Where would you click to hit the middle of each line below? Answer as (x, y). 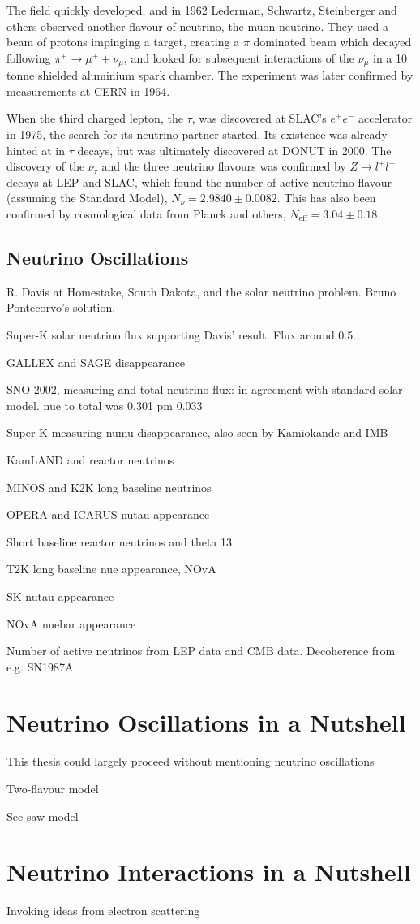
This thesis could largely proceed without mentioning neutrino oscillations (191, 761)
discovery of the (46, 166)
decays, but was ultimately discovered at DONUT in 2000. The (234, 150)
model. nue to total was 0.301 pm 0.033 (105, 405)
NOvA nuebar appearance (71, 623)
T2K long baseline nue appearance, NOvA (111, 569)
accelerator (385, 118)
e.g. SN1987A (40, 666)
